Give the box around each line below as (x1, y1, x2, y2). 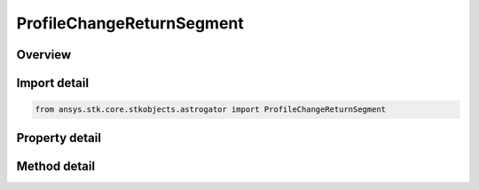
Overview (16, 47, 72, 62)
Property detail (16, 130, 102, 146)
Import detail (16, 75, 89, 91)
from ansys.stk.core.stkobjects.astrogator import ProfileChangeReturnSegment (35, 105, 386, 115)
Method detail (16, 158, 96, 173)
